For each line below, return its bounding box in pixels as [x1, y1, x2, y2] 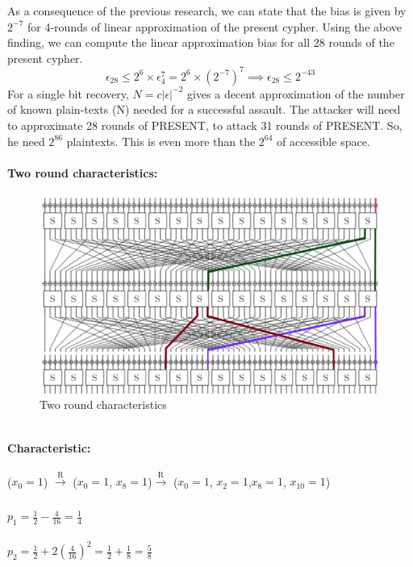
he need [7, 132, 45, 149]
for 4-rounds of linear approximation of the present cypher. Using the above [27, 18, 403, 35]
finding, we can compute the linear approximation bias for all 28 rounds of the [7, 34, 394, 51]
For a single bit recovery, [7, 85, 129, 102]
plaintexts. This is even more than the [66, 132, 256, 149]
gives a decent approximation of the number [186, 85, 405, 102]
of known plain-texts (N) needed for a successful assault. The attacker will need [7, 101, 401, 118]
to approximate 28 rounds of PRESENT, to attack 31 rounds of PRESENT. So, [7, 117, 403, 134]
